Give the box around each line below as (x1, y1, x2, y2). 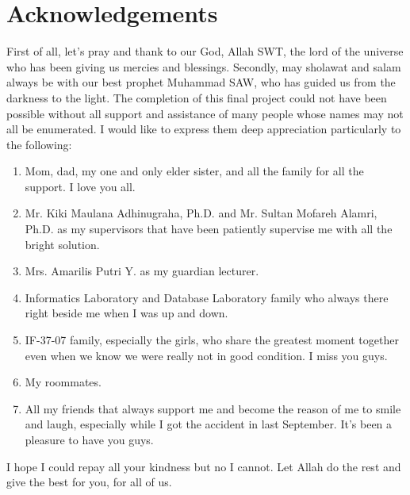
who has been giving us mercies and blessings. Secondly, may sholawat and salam (6, 58, 401, 75)
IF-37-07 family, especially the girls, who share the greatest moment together (25, 332, 399, 348)
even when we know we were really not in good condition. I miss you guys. (25, 347, 388, 363)
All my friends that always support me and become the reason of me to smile (25, 400, 401, 416)
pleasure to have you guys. (25, 432, 154, 447)
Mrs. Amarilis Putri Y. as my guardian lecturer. (25, 263, 259, 279)
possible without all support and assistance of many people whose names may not (6, 105, 404, 121)
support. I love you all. (25, 178, 136, 194)
